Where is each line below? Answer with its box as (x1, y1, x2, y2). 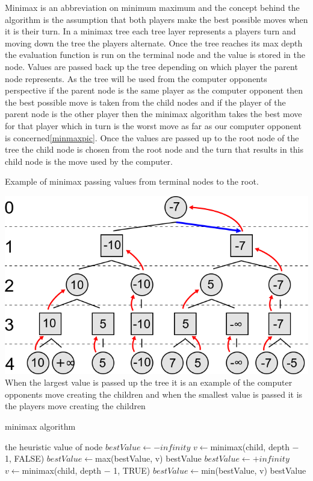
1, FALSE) (5, 452, 45, 465)
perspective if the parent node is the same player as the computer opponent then (5, 84, 303, 97)
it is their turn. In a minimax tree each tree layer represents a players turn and (5, 25, 296, 37)
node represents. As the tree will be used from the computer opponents (5, 72, 267, 84)
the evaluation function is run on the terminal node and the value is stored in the (5, 48, 305, 61)
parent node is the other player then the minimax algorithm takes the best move (5, 107, 302, 120)
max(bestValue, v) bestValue (95, 452, 202, 465)
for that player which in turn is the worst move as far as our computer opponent (5, 119, 302, 132)
